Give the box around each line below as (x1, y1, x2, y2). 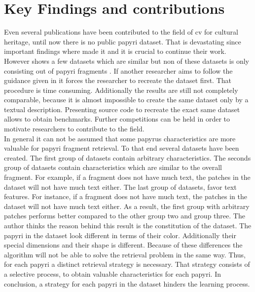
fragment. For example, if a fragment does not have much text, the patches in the (4, 172, 251, 182)
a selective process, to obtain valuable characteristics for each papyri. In (4, 268, 221, 279)
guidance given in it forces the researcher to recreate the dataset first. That (4, 75, 231, 85)
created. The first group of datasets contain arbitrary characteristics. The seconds (4, 152, 251, 163)
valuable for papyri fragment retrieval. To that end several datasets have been (4, 143, 239, 153)
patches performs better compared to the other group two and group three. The (4, 210, 245, 221)
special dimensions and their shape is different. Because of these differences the (4, 240, 243, 250)
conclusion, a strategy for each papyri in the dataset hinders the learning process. (4, 278, 250, 289)
